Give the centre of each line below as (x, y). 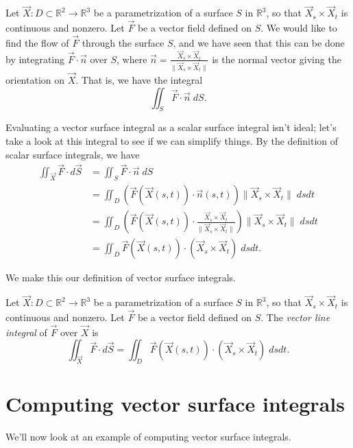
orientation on (35, 80)
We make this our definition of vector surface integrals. (121, 278)
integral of (26, 332)
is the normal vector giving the (277, 59)
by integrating (35, 59)
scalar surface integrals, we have (73, 154)
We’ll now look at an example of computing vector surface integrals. (148, 437)
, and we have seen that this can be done (259, 42)
